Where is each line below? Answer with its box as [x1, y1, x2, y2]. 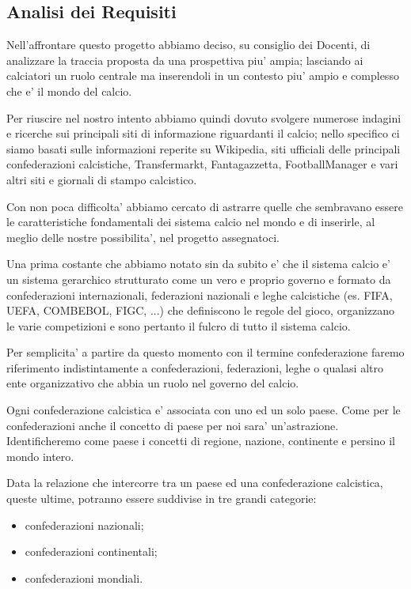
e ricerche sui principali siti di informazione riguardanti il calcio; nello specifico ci [6, 125, 400, 142]
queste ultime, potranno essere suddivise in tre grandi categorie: [6, 490, 317, 507]
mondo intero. [6, 447, 74, 464]
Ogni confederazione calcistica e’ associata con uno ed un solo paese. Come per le [6, 402, 401, 418]
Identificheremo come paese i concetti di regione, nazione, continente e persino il [6, 432, 395, 449]
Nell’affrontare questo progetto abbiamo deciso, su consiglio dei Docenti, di [6, 36, 371, 53]
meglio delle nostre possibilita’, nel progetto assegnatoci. [6, 228, 280, 245]
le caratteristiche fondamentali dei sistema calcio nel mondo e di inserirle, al [6, 213, 375, 230]
